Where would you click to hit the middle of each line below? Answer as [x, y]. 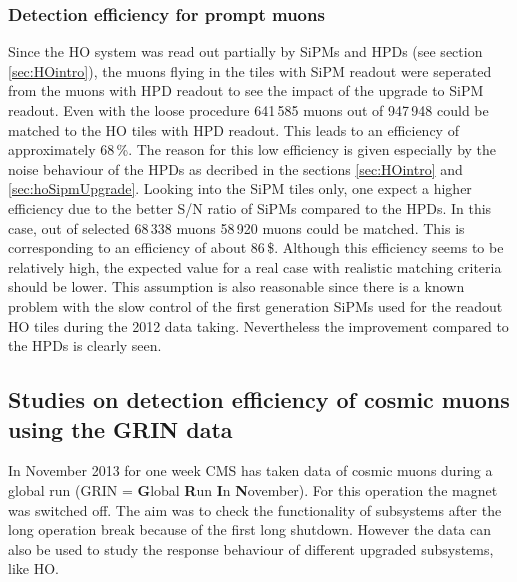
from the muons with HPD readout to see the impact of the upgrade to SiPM [246, 90]
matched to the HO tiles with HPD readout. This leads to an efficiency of [233, 129]
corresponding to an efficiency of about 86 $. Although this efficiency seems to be [256, 247]
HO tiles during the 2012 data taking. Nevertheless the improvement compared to [258, 325]
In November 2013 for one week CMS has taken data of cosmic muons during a [250, 470]
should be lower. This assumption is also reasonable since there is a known [236, 286]
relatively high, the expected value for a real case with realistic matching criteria [255, 266]
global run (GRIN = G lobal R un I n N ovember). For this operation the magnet [253, 489]
